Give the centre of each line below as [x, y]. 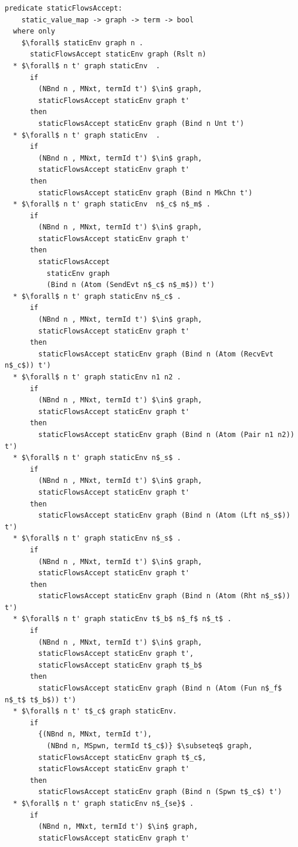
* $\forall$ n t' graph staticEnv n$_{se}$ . [104, 803]
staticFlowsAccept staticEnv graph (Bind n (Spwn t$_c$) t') [160, 792]
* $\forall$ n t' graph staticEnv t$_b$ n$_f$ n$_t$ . [122, 619]
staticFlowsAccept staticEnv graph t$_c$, [122, 757]
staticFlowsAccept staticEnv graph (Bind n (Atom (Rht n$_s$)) [164, 596]
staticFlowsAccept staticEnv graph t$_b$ [120, 665]
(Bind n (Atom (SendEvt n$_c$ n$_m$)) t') [131, 285]
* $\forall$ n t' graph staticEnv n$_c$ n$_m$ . [112, 204]
